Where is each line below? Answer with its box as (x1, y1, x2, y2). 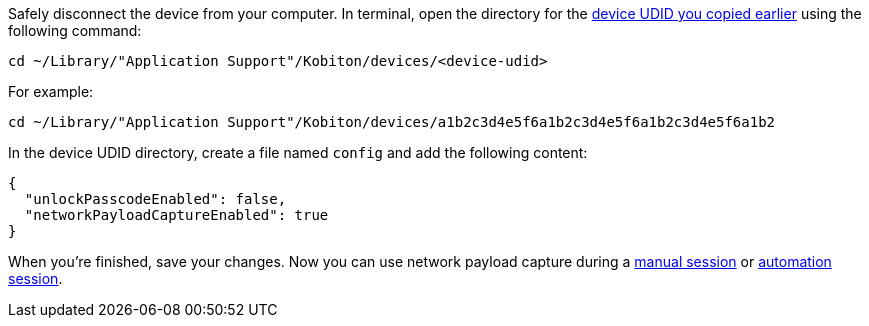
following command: (8, 22, 142, 39)
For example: (8, 83, 94, 100)
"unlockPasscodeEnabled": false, (24, 191, 287, 207)
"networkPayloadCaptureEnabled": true (24, 207, 329, 223)
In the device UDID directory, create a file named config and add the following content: (8, 144, 588, 161)
